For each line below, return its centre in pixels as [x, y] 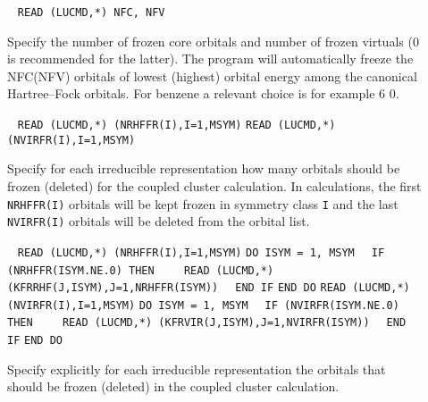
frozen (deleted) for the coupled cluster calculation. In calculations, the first [214, 185]
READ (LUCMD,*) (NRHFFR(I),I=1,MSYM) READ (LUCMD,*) [176, 126]
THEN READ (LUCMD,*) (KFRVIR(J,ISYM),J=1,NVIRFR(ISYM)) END [207, 323]
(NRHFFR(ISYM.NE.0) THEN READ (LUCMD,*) [141, 270]
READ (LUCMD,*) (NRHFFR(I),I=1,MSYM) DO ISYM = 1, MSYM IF [201, 252]
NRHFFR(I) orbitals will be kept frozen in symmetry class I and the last [203, 203]
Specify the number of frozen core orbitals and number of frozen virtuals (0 [213, 41]
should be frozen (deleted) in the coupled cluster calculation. [173, 386]
